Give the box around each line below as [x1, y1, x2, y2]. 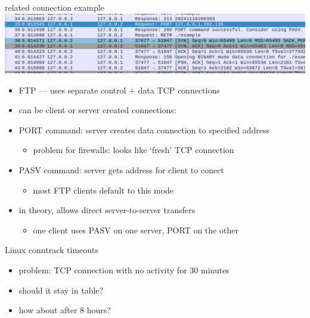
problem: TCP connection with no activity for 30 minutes [18, 263, 230, 276]
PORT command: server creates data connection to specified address [18, 123, 269, 136]
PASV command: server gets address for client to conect [18, 163, 224, 176]
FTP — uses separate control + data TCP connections [18, 83, 220, 96]
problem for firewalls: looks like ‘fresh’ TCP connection [33, 144, 234, 156]
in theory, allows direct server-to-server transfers [18, 204, 196, 216]
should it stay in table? [18, 283, 104, 296]
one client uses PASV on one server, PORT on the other [33, 223, 238, 236]
